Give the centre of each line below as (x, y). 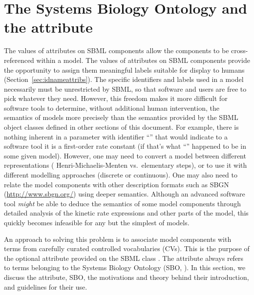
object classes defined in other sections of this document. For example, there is (121, 127)
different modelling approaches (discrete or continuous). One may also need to (121, 175)
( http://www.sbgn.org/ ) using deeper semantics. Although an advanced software (125, 194)
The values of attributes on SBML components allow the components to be (116, 50)
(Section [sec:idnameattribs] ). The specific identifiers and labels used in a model (124, 79)
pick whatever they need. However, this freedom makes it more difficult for (116, 98)
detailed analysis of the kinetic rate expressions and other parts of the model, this (126, 213)
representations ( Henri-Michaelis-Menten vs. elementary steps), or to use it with (126, 165)
